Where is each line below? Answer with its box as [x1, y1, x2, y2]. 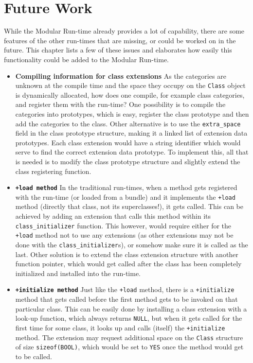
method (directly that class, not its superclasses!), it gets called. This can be [15, 201, 243, 211]
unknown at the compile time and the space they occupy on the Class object [15, 80, 246, 90]
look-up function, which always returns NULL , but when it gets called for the [15, 313, 242, 323]
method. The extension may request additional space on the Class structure [15, 332, 243, 342]
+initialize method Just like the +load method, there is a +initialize [15, 284, 235, 294]
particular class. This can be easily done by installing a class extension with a [15, 303, 247, 313]
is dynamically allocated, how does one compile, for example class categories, [15, 89, 245, 100]
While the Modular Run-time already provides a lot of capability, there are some [4, 26, 245, 36]
